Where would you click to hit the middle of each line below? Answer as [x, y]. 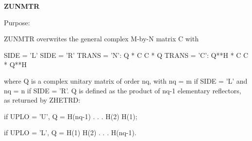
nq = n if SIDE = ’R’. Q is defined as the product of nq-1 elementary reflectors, [123, 90]
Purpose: [17, 22]
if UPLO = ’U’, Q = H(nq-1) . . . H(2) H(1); [71, 116]
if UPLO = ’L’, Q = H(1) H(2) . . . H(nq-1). [70, 132]
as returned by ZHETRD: [42, 100]
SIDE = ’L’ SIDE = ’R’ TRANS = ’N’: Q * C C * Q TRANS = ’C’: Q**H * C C [126, 55]
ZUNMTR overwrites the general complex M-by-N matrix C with [101, 39]
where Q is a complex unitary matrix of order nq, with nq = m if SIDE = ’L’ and [126, 80]
